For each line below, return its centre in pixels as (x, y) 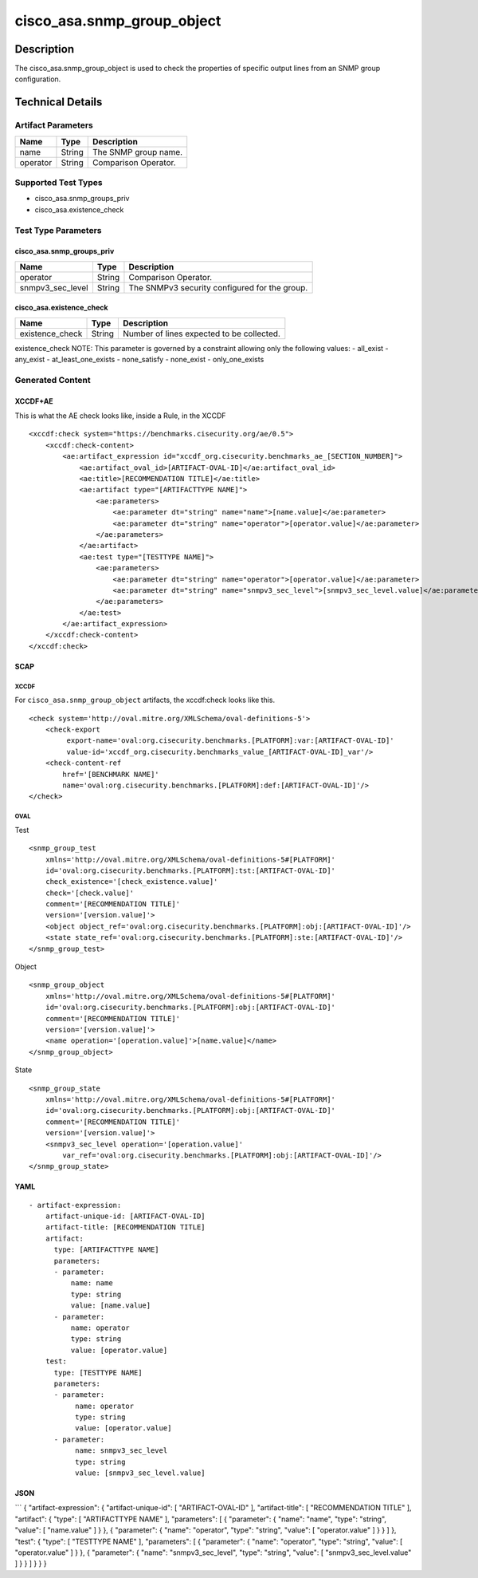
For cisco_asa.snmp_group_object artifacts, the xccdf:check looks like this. (145, 700)
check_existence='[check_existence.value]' (131, 882)
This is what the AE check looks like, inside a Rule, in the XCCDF (120, 416)
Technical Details (59, 103)
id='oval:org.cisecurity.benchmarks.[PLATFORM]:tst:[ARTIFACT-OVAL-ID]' (190, 870)
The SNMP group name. (137, 152)
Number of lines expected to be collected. (202, 333)
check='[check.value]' (90, 893)
